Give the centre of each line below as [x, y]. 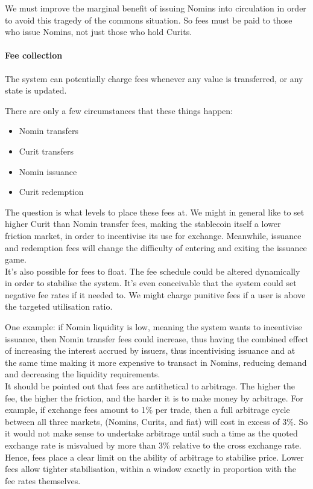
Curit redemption [51, 192]
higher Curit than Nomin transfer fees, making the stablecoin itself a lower [143, 224]
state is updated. [36, 90]
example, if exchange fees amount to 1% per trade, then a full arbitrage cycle [147, 410]
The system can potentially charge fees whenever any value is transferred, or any [154, 78]
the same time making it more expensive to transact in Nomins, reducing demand [156, 362]
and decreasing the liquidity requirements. [83, 374]
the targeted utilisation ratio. [59, 306]
